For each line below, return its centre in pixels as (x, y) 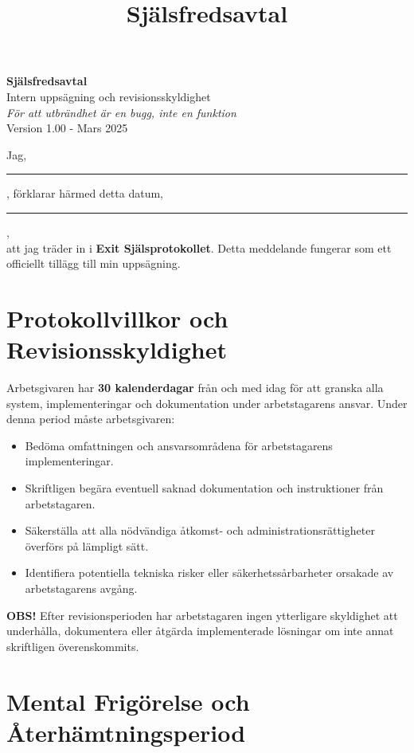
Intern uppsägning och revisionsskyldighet (109, 96)
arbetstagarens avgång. (81, 588)
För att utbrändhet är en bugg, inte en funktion (121, 112)
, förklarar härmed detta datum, (85, 193)
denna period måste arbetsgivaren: (91, 419)
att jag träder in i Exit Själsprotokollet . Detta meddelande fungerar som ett (199, 247)
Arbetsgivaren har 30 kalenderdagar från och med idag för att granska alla (195, 388)
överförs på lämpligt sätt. (87, 545)
